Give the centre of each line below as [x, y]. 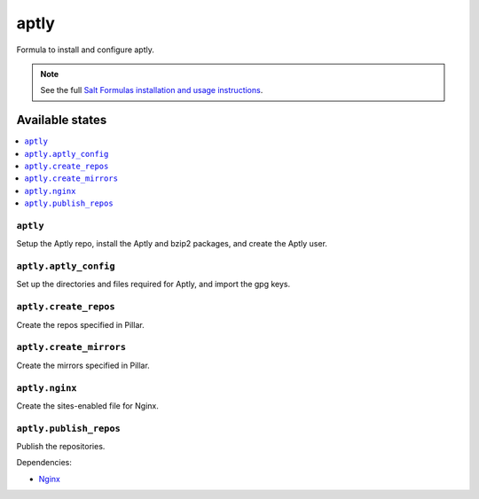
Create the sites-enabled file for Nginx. [87, 405]
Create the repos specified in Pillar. [81, 324]
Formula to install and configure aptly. [86, 50]
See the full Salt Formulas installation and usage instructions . [152, 90]
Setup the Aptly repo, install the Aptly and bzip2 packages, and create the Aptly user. [172, 244]
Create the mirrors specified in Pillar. [83, 365]
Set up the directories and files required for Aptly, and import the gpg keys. [153, 285]
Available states [62, 120]
